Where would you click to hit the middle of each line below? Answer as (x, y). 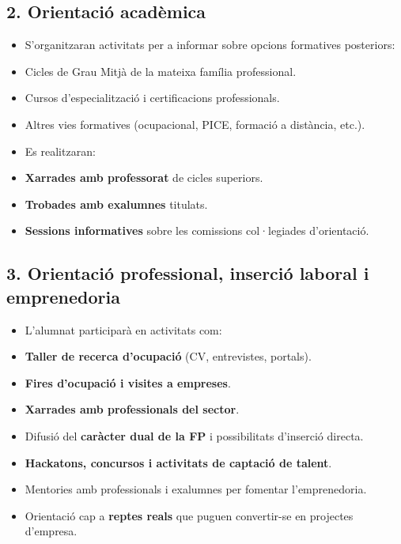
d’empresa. (51, 531)
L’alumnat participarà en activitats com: (123, 329)
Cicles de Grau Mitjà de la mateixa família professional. (161, 71)
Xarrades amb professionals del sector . (132, 409)
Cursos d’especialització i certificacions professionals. (152, 98)
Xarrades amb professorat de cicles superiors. (144, 178)
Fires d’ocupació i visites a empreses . (128, 382)
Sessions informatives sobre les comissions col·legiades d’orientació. (197, 230)
